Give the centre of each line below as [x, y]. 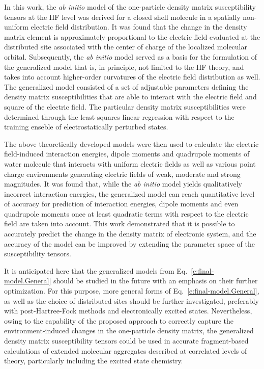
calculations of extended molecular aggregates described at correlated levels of [126, 350]
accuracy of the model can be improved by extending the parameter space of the [129, 243]
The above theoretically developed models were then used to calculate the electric [131, 143]
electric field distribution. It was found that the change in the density [139, 27]
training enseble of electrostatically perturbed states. [86, 127]
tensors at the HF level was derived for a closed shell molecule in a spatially [122, 17]
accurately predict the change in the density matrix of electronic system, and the [130, 234]
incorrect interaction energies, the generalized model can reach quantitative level [129, 193]
